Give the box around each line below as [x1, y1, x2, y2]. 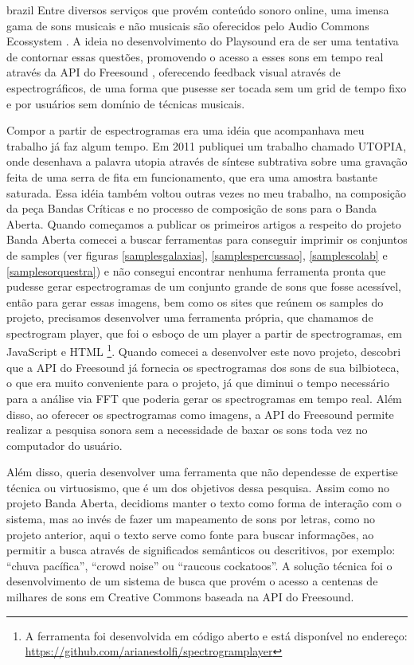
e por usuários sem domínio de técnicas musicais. [6, 95, 245, 111]
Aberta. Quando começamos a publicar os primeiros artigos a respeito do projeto [6, 215, 401, 232]
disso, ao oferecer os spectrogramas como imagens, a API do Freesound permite [6, 405, 394, 422]
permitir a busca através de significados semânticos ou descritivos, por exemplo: [6, 542, 396, 558]
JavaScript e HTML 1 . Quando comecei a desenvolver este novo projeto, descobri [6, 341, 401, 360]
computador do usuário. [6, 436, 123, 453]
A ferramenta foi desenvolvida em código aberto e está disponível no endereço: [25, 627, 408, 643]
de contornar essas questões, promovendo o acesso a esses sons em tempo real [6, 48, 384, 65]
